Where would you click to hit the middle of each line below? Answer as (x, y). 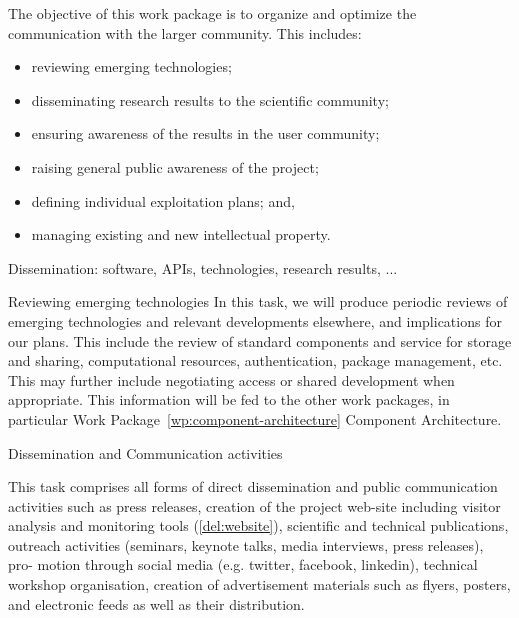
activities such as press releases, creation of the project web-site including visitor (254, 505)
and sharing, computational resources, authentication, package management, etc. (255, 360)
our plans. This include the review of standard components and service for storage (260, 340)
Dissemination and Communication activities (145, 452)
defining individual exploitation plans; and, (163, 200)
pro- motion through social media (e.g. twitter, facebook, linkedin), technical (243, 564)
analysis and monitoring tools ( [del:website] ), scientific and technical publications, (258, 525)
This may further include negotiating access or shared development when (231, 379)
